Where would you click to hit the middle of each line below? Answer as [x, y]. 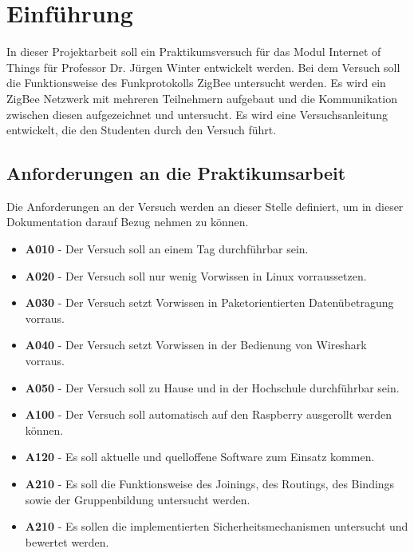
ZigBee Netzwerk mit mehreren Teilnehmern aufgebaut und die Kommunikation [202, 98]
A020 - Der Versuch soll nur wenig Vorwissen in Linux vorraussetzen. [196, 275]
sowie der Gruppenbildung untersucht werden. [138, 499]
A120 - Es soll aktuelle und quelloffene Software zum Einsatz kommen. [200, 457]
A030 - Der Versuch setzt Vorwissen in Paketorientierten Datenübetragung [209, 302]
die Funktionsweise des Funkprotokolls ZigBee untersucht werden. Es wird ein [196, 83]
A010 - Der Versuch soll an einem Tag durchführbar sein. [167, 249]
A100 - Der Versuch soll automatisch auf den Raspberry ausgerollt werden [209, 414]
